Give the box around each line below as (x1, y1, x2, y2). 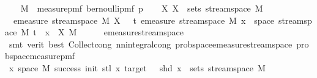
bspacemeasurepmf (5, 49, 75, 62)
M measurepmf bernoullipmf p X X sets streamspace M (20, 2, 263, 14)
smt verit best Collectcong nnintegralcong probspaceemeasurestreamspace (9, 37, 293, 50)
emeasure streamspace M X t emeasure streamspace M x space (13, 13, 275, 26)
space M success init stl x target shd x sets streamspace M (18, 61, 266, 74)
